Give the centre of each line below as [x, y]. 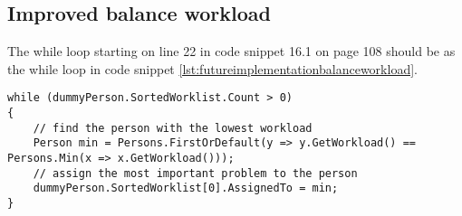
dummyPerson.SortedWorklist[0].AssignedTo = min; [186, 188]
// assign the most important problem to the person [195, 173]
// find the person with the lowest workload [173, 128]
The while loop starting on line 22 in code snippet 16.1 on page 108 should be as [231, 51]
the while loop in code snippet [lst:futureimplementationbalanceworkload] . [212, 68]
